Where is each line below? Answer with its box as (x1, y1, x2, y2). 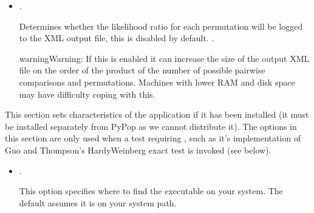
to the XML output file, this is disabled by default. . (19, 32, 214, 44)
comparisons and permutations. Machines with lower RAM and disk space (19, 75, 295, 88)
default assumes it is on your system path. (19, 196, 177, 209)
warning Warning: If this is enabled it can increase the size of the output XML (19, 52, 310, 64)
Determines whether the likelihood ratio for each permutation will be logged (19, 19, 303, 32)
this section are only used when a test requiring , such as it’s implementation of (5, 132, 301, 144)
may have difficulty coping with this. (19, 87, 155, 100)
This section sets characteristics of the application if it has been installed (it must (5, 108, 309, 121)
